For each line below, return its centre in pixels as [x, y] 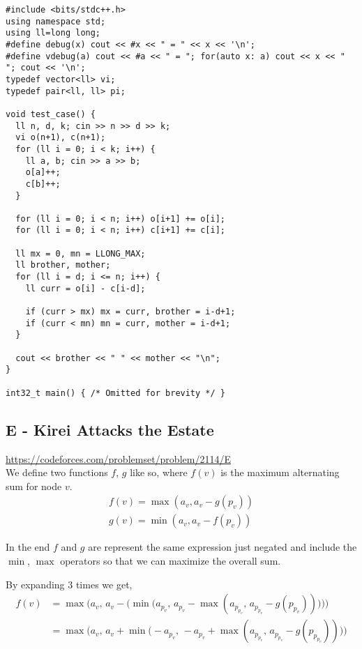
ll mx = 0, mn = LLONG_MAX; [81, 253]
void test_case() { [51, 114]
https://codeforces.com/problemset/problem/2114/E [118, 458]
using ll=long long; [53, 33]
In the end [28, 547]
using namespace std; [56, 21]
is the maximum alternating [280, 472]
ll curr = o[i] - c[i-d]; [85, 288]
